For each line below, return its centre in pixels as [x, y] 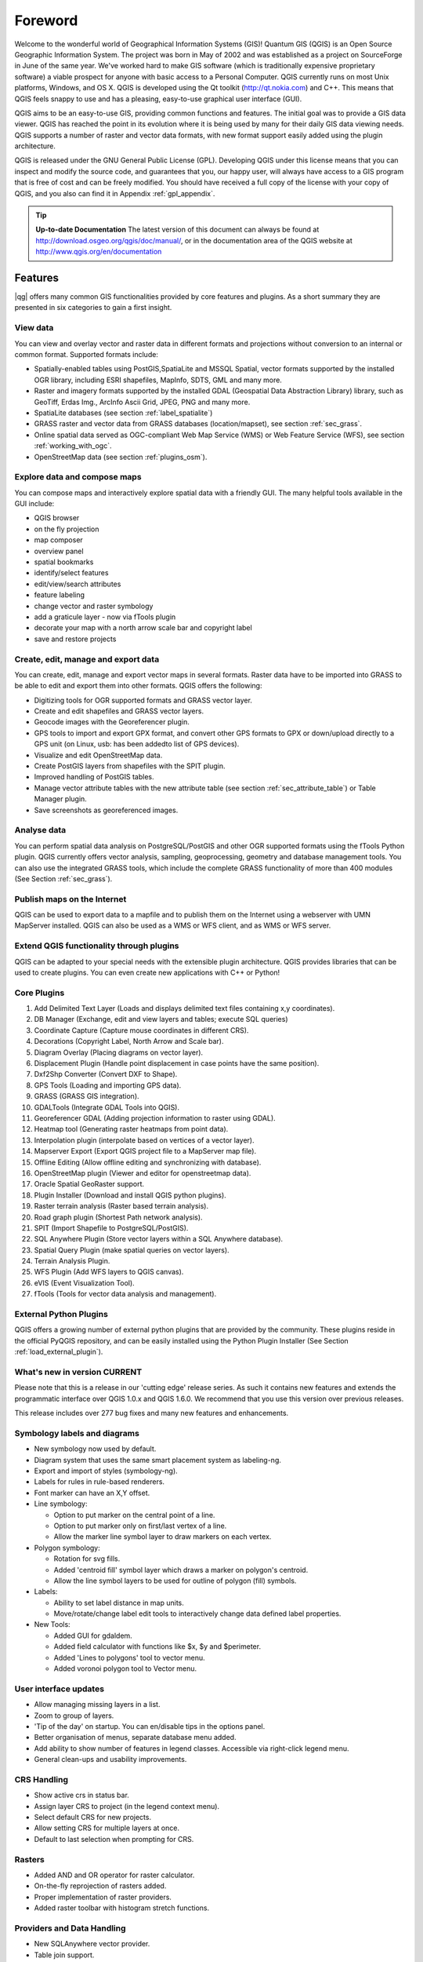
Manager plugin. [61, 799]
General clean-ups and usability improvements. [110, 1760]
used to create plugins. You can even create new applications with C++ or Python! [147, 972]
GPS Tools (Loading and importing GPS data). [108, 1085]
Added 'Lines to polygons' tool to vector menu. [129, 1657]
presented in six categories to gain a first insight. [93, 308]
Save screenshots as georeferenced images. [106, 810]
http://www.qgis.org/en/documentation [99, 252]
